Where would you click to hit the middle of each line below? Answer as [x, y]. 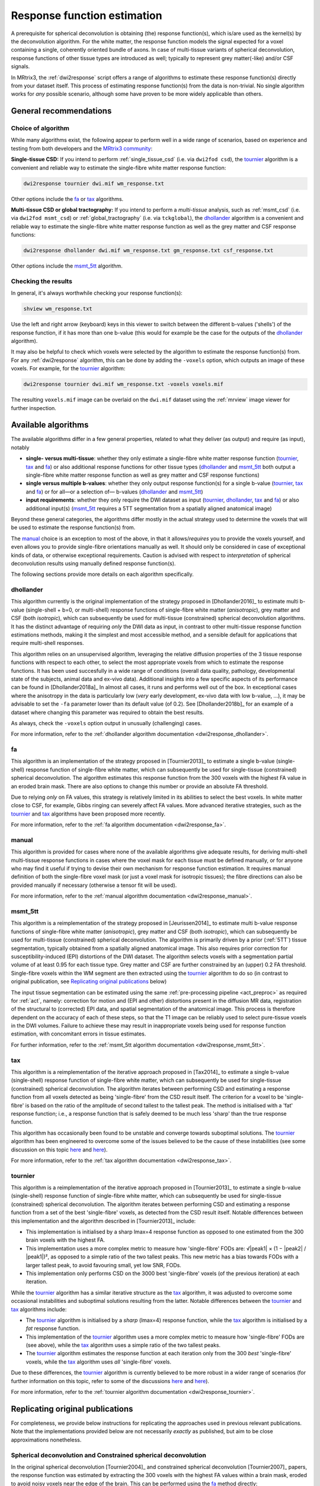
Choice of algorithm [40, 128]
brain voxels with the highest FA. [65, 1240]
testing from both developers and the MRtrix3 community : [82, 148]
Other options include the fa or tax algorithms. [67, 199]
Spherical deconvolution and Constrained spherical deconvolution [109, 1455]
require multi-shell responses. [47, 643]
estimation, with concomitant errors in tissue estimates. [79, 1034]
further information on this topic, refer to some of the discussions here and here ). [110, 1381]
